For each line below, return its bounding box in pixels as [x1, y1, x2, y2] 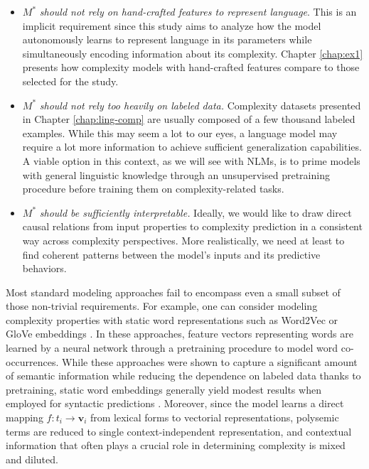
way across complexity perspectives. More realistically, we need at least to [22, 232, 345, 247]
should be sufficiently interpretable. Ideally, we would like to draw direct [39, 205, 352, 220]
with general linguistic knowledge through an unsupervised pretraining [22, 167, 330, 182]
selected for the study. [22, 73, 119, 88]
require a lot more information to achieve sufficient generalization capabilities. [22, 139, 362, 154]
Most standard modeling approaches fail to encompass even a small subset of [6, 284, 341, 299]
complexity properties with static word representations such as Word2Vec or [6, 312, 338, 327]
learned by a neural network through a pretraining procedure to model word [6, 340, 338, 355]
